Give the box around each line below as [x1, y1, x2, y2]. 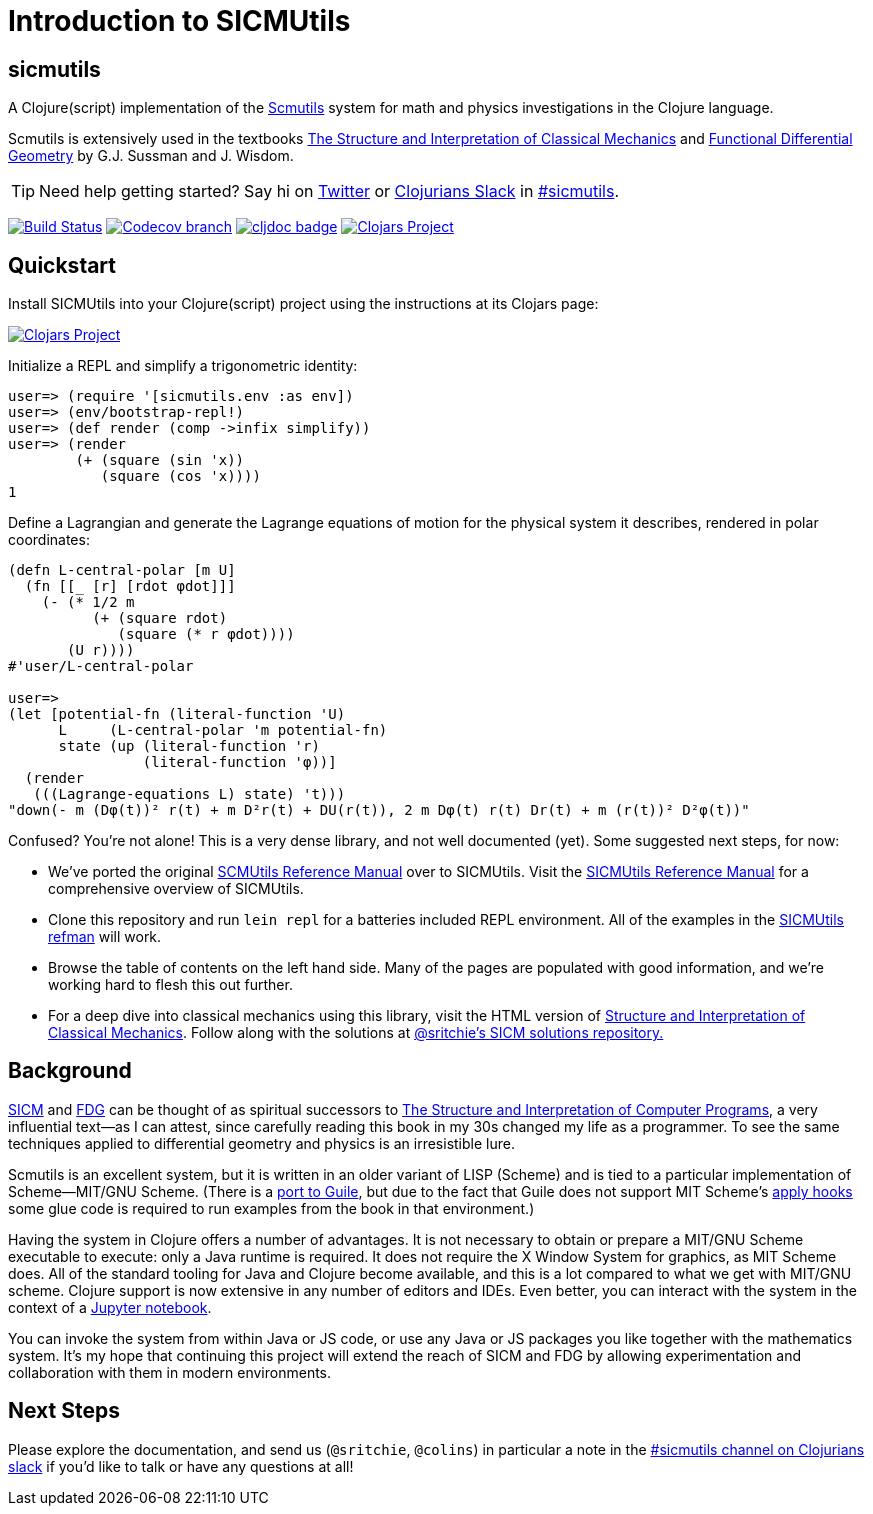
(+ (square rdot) [92, 610, 228, 627]
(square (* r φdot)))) [117, 626, 295, 643]
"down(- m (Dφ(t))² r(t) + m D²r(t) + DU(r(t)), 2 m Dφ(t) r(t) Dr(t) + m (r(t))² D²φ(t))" [8, 802, 750, 819]
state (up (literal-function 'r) [58, 738, 320, 755]
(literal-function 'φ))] [142, 754, 337, 771]
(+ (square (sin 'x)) [75, 452, 245, 469]
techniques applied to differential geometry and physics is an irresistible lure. [8, 1134, 515, 1152]
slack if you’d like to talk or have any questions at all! [8, 1457, 354, 1475]
